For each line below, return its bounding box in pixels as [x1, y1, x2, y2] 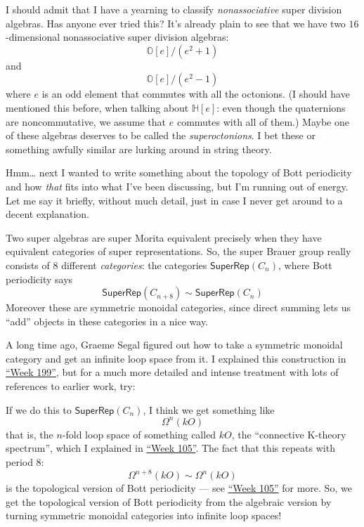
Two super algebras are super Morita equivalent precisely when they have [6, 230, 322, 245]
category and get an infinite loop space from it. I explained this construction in [6, 351, 346, 365]
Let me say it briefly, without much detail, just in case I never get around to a [6, 193, 343, 207]
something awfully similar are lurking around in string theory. [6, 141, 272, 156]
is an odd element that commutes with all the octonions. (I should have [41, 86, 350, 101]
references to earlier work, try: [6, 379, 136, 393]
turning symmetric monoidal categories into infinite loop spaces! [6, 508, 282, 523]
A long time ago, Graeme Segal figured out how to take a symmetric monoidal [6, 337, 343, 352]
